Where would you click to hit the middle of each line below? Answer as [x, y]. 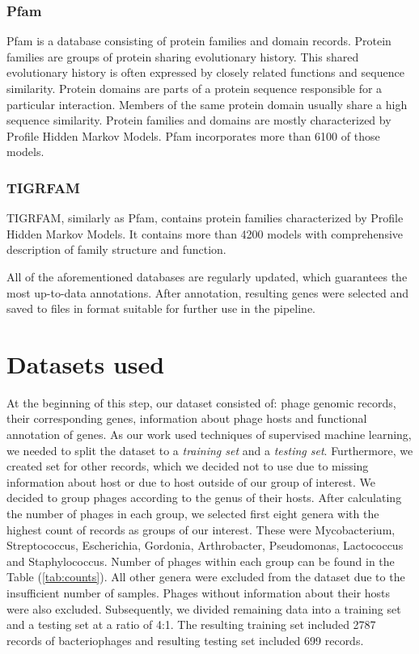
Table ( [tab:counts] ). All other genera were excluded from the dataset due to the [206, 577]
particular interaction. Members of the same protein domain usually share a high [207, 104]
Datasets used [86, 363]
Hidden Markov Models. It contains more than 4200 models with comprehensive [205, 233]
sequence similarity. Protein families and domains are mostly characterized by [199, 120]
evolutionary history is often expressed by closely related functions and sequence [205, 72]
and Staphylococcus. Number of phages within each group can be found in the [201, 561]
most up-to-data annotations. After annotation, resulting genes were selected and [208, 292]
